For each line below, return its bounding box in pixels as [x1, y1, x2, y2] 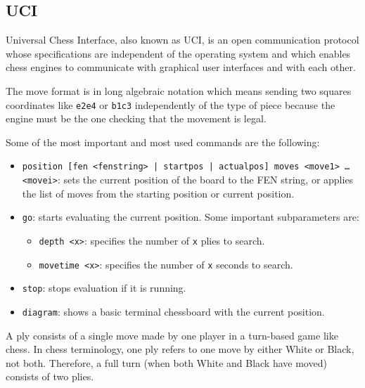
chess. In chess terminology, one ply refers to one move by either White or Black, [6, 342, 354, 356]
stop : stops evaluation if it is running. [22, 280, 186, 295]
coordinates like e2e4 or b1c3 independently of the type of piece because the [6, 97, 335, 112]
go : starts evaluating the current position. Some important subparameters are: [22, 209, 359, 224]
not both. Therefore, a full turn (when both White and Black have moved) [6, 355, 327, 370]
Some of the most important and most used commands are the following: [6, 134, 320, 149]
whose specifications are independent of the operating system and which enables [6, 46, 351, 60]
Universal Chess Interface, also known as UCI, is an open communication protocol [6, 32, 359, 47]
